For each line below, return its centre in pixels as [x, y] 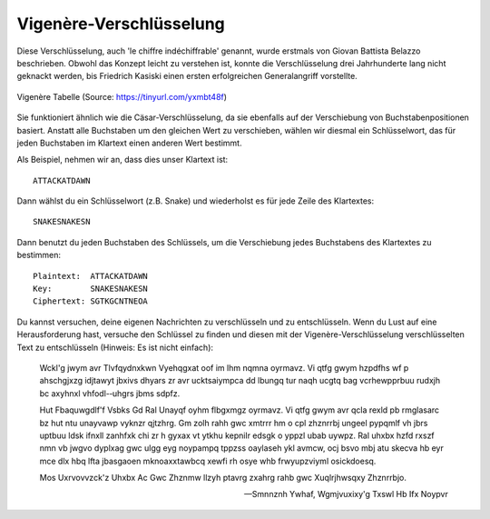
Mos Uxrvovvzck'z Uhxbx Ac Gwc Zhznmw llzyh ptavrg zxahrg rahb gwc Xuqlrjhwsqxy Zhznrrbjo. [223, 478]
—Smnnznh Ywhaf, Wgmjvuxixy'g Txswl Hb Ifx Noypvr [346, 494]
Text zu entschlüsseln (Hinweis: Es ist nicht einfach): [115, 347]
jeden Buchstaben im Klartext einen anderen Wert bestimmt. [129, 143]
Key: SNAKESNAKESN [91, 289]
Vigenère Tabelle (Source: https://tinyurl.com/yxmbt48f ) [122, 96]
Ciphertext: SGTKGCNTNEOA [91, 301]
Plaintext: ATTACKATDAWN [91, 276]
